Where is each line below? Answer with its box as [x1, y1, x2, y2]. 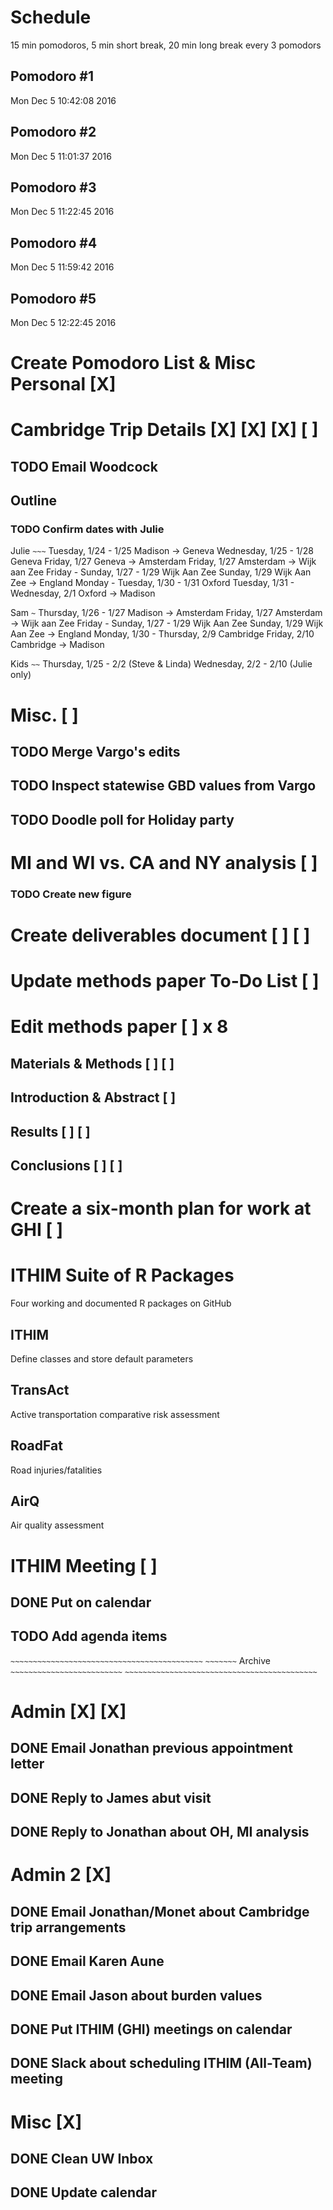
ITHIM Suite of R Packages [10, 1264, 235, 1287]
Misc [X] [10, 2111, 83, 2133]
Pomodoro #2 [10, 124, 97, 141]
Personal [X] [10, 373, 117, 396]
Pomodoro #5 [10, 290, 97, 307]
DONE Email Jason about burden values [10, 1987, 263, 2004]
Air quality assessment [10, 1519, 105, 1531]
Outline [10, 492, 57, 510]
